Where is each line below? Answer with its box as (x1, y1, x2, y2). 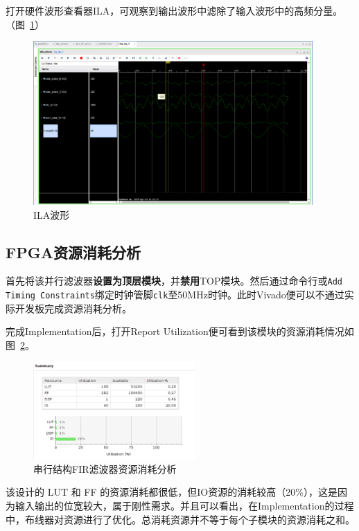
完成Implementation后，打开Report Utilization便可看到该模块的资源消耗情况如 (6, 324, 354, 339)
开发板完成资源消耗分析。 (15, 300, 132, 315)
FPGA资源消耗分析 (6, 241, 141, 262)
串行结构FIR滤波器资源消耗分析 (33, 461, 177, 476)
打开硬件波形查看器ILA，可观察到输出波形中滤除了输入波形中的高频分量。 (6, 3, 343, 17)
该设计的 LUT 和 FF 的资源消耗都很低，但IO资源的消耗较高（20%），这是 (6, 485, 338, 499)
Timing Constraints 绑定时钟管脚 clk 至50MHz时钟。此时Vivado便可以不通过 (6, 287, 344, 302)
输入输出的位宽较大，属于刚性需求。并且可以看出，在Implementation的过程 (15, 498, 354, 512)
